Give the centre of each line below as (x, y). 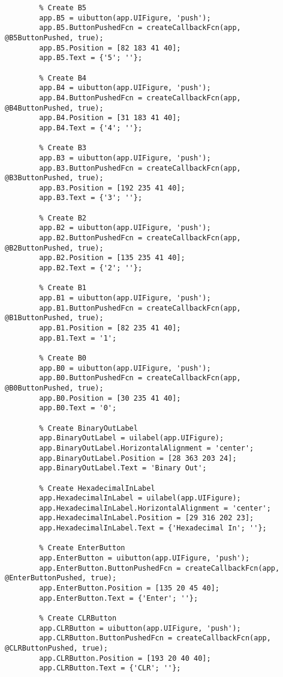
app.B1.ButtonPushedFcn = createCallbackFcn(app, (140, 308)
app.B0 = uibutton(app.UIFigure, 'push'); (125, 368)
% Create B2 (63, 218)
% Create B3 (63, 148)
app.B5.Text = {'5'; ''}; (91, 58)
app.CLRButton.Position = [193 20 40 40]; (125, 658)
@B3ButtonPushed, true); (54, 178)
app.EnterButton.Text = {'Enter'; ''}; (119, 598)
